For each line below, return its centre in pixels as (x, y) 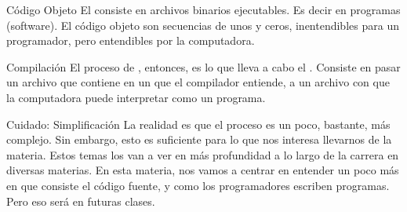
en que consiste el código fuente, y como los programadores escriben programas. (198, 185)
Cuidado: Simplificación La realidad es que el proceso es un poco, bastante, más (198, 124)
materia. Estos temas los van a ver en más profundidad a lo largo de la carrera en (203, 154)
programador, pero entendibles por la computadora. (131, 40)
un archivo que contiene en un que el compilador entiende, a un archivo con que (198, 82)
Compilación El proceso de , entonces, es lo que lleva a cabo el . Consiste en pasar (203, 66)
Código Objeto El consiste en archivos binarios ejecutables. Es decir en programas (203, 9)
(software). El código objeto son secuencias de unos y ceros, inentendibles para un (203, 25)
